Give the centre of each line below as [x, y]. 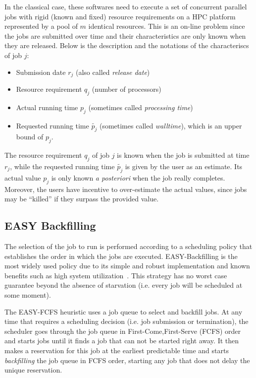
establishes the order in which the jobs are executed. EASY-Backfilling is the [121, 256]
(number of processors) [127, 89]
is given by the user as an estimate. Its [184, 166]
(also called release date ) [113, 72]
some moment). [28, 294]
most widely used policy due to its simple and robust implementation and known [127, 266]
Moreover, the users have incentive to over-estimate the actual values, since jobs [126, 189]
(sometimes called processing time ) [141, 107]
